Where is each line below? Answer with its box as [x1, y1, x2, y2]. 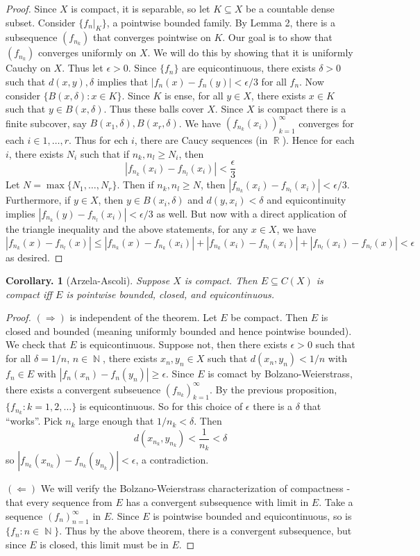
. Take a [319, 494, 353, 509]
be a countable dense [246, 1, 335, 15]
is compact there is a [258, 101, 346, 116]
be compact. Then [230, 310, 308, 325]
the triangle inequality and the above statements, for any [6, 221, 249, 236]
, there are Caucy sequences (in [134, 133, 268, 147]
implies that [96, 74, 149, 88]
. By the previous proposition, [210, 382, 337, 396]
